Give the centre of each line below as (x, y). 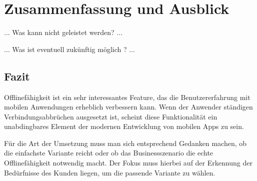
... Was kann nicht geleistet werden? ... (63, 32)
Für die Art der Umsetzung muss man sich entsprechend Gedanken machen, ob (125, 143)
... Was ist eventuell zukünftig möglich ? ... (69, 49)
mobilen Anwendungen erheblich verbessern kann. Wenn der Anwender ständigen (128, 107)
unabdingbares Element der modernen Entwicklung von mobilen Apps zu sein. (124, 126)
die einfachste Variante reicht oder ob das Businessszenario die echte (109, 153)
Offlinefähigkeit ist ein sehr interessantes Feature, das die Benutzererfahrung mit (127, 97)
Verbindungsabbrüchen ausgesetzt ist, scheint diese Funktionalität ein (111, 116)
